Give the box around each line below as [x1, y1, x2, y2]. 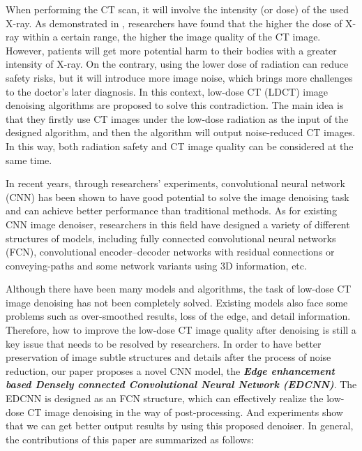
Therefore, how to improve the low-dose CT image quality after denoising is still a [6, 323, 356, 337]
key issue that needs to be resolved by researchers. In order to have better [6, 336, 322, 350]
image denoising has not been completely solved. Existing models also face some [6, 295, 348, 309]
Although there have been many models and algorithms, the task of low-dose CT [6, 281, 352, 296]
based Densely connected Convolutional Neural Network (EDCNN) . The [6, 377, 357, 392]
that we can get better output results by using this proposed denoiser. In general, [6, 418, 354, 433]
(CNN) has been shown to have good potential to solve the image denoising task [6, 189, 349, 204]
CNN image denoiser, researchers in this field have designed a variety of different [6, 216, 350, 231]
